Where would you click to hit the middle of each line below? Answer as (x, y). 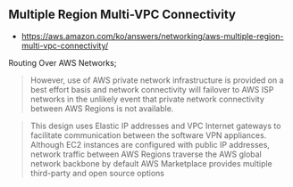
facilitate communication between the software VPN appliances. (148, 135)
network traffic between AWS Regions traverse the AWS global (146, 154)
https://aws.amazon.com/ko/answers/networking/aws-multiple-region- (152, 36)
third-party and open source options (97, 173)
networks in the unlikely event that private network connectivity (147, 99)
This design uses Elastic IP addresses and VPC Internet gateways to (155, 126)
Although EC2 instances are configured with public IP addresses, (150, 144)
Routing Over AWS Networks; (63, 62)
